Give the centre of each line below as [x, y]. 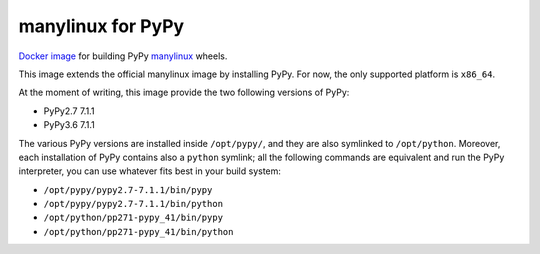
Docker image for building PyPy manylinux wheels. [123, 56]
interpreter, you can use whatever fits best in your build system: [150, 171]
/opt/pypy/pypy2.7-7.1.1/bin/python [133, 204]
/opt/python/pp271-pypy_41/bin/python [138, 231]
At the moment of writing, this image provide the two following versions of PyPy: [184, 92]
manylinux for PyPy [101, 26]
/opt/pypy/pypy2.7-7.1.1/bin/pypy [128, 189]
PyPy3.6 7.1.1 [69, 125]
